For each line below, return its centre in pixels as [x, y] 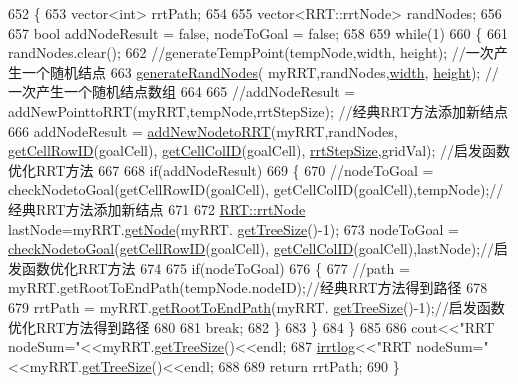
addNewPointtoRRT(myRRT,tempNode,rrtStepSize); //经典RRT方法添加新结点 [258, 110]
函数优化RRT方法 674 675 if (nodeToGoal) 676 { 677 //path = [215, 267]
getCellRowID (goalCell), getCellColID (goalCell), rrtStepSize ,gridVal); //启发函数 [259, 150]
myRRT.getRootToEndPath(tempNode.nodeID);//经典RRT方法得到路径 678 [248, 287]
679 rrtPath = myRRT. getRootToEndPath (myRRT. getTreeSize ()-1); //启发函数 [256, 306]
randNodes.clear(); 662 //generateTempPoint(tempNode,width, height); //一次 [251, 52]
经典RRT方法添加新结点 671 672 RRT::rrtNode [157, 208]
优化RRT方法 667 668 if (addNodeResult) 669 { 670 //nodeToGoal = [221, 169]
